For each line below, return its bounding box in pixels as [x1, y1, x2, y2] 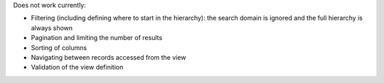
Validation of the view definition [31, 63, 124, 72]
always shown [31, 23, 73, 32]
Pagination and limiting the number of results [31, 34, 163, 42]
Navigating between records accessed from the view [31, 53, 186, 61]
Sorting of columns [31, 43, 87, 52]
